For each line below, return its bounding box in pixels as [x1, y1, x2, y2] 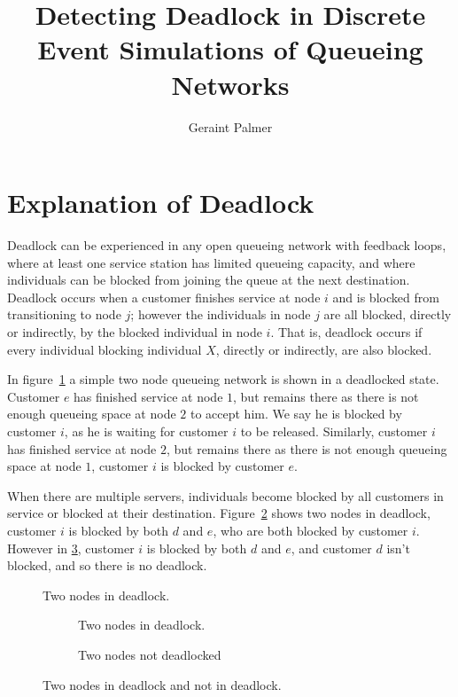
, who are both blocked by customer [213, 521, 408, 539]
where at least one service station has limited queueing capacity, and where [7, 253, 415, 271]
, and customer [291, 538, 372, 557]
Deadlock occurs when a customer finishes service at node [7, 287, 321, 306]
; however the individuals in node [130, 305, 311, 324]
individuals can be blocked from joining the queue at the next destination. [7, 270, 410, 289]
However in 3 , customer [7, 538, 135, 557]
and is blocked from [332, 287, 439, 306]
